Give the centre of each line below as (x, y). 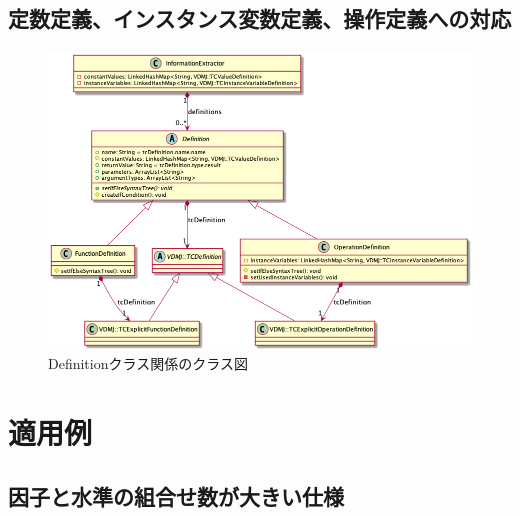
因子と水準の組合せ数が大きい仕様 (176, 495)
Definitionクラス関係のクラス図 (148, 363)
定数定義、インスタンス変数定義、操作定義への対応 (260, 18)
